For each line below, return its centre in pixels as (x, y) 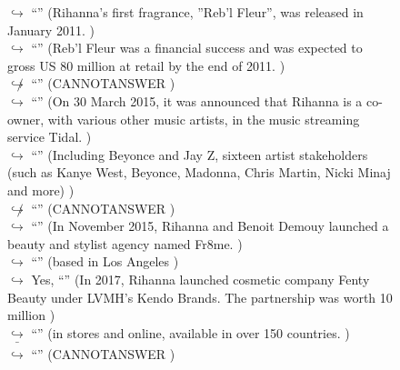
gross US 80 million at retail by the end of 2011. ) (146, 65)
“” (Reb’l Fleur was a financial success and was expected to (197, 48)
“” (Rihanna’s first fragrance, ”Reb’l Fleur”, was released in (197, 12)
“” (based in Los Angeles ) (105, 261)
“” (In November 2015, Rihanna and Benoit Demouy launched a (210, 226)
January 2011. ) (51, 30)
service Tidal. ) (50, 137)
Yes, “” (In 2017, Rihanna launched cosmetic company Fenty (200, 279)
